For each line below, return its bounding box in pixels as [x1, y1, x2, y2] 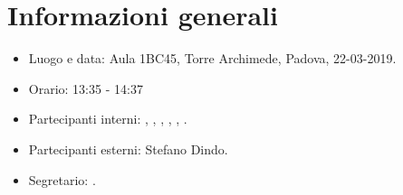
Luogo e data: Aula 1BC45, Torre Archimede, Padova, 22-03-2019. [28, 49, 397, 68]
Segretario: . [28, 170, 96, 189]
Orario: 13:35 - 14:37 [28, 79, 143, 97]
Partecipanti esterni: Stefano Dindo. [28, 139, 228, 158]
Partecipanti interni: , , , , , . [28, 109, 187, 128]
